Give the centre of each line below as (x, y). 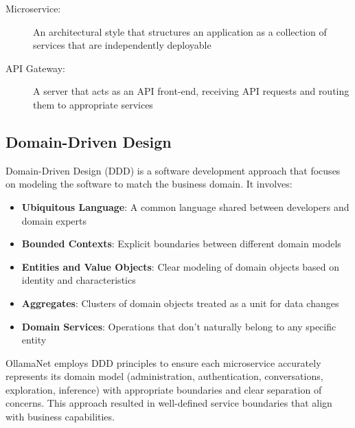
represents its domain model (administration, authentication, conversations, (164, 376)
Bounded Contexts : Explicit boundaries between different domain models (181, 244)
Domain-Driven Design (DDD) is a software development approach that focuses (173, 170)
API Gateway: (36, 68)
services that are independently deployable (122, 45)
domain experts (54, 220)
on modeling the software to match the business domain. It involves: (149, 184)
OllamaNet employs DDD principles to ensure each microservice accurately (163, 362)
